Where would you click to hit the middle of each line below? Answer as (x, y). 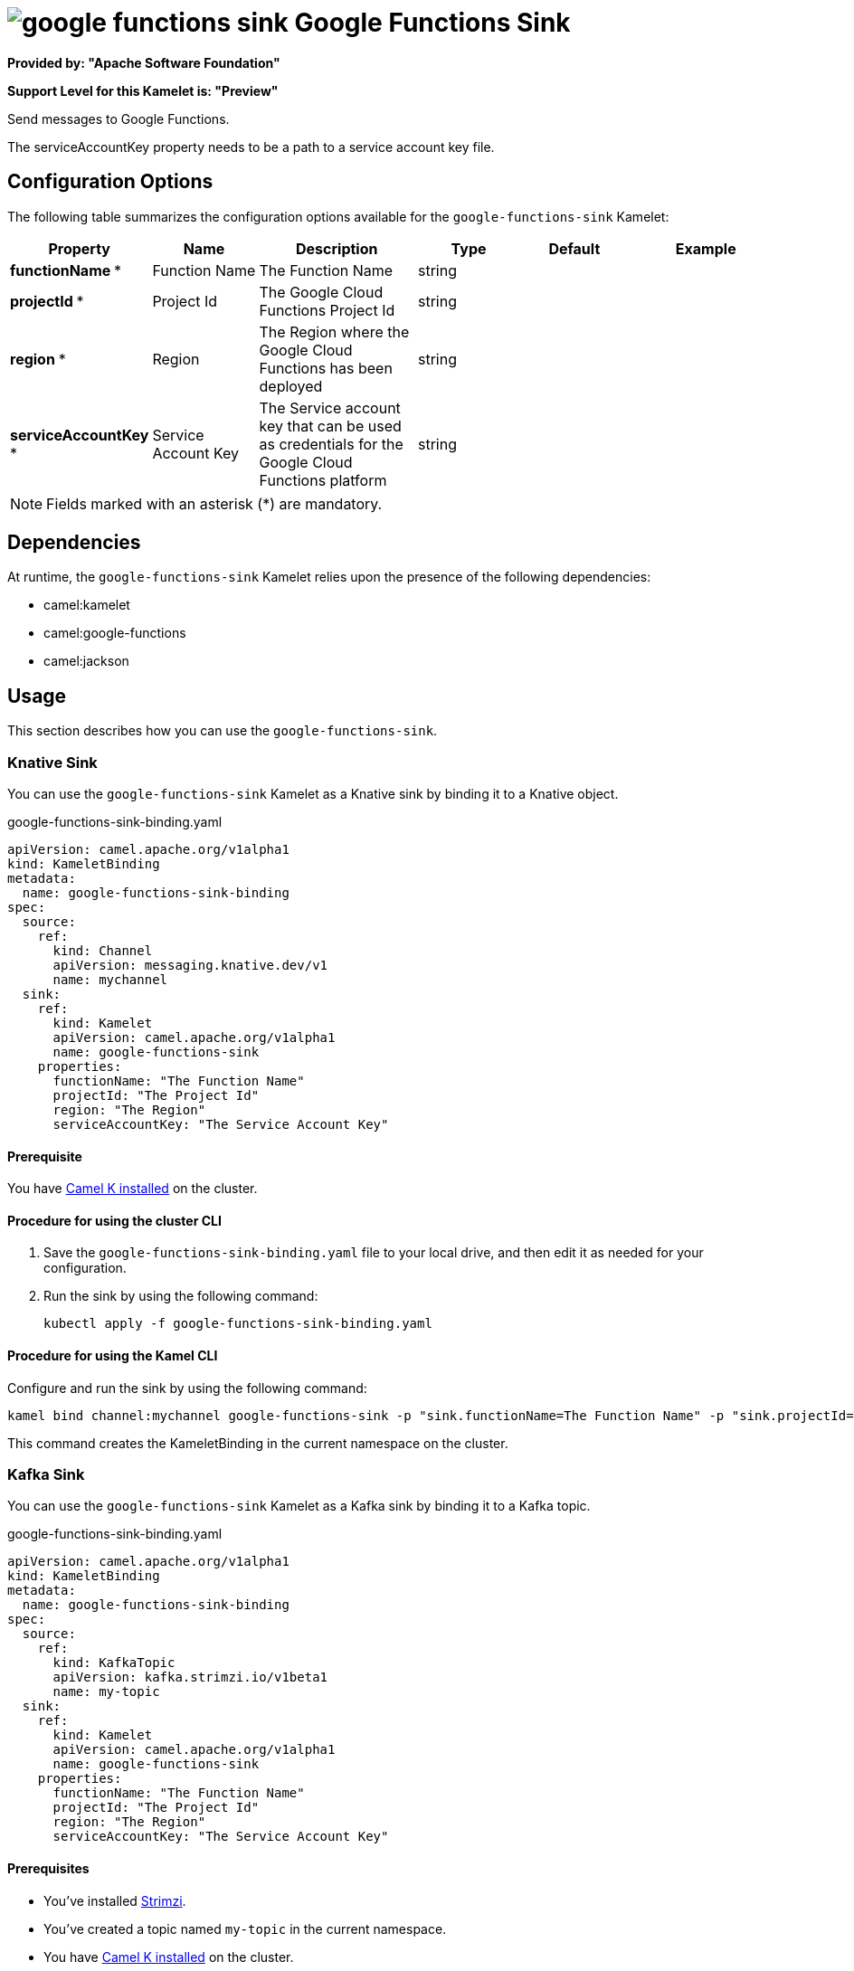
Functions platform (323, 480)
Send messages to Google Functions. (119, 118)
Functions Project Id (327, 310)
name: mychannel (110, 980)
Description (337, 248)
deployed (291, 386)
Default (574, 248)
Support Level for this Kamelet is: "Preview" (143, 90)
